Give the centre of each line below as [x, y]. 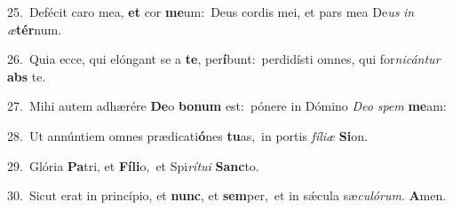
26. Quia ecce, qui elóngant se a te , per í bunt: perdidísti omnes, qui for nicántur [224, 59]
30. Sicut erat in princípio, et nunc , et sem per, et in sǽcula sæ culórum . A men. [227, 195]
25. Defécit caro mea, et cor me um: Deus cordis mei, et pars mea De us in [211, 12]
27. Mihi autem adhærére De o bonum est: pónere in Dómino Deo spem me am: [227, 106]
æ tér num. [35, 29]
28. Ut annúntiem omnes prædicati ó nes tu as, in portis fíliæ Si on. [187, 135]
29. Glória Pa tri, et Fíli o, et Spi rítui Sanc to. [133, 165]
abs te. [27, 76]
